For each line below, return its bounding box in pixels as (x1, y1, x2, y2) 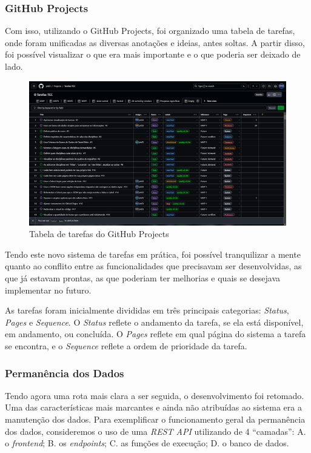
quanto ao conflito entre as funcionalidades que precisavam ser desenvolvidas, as (5, 260, 302, 272)
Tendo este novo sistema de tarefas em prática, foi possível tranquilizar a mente (5, 247, 301, 260)
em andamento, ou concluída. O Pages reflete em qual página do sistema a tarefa (5, 327, 306, 340)
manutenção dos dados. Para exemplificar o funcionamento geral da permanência (5, 413, 306, 426)
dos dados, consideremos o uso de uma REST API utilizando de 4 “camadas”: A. (5, 424, 306, 437)
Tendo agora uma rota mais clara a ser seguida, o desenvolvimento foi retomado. (5, 389, 304, 401)
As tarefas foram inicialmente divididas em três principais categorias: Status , (5, 304, 289, 317)
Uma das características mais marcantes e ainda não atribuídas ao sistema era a (5, 401, 302, 414)
